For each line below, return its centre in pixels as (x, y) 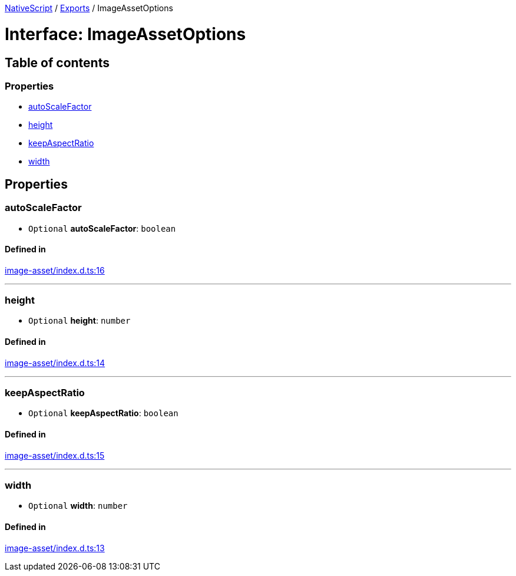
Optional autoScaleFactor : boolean (102, 228)
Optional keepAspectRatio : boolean (103, 413)
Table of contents (57, 62)
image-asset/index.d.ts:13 (55, 548)
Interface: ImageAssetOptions (125, 34)
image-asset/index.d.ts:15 (55, 455)
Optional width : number (78, 506)
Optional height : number (80, 321)
